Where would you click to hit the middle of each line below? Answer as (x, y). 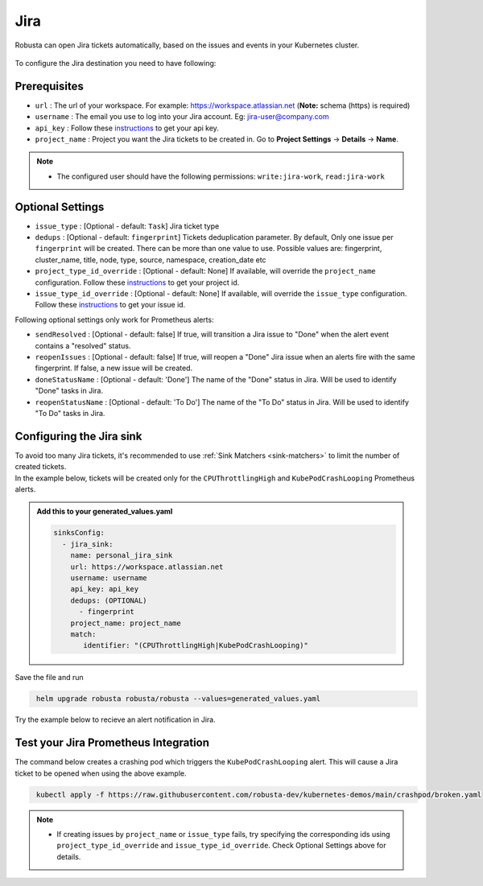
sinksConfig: (79, 533)
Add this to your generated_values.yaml (105, 512)
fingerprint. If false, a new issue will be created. (114, 368)
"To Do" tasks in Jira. (70, 413)
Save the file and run (49, 678)
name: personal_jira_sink (122, 556)
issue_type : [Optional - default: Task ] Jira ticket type (127, 226)
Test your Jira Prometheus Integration (112, 743)
